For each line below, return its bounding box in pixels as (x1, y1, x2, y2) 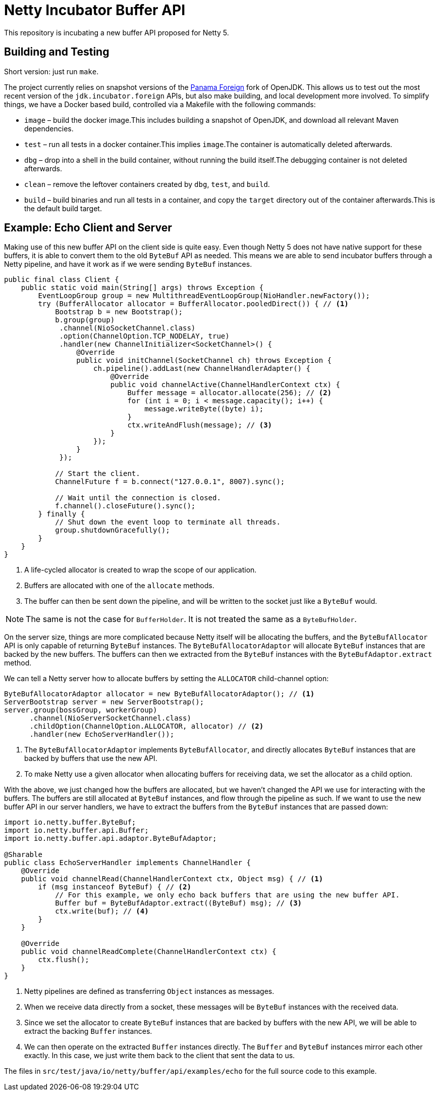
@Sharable (4, 850, 42, 859)
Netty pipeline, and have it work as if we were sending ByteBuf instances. (4, 260, 252, 269)
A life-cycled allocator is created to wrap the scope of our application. (24, 565, 257, 575)
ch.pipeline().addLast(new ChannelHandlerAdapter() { (93, 364, 310, 373)
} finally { (38, 510, 85, 518)
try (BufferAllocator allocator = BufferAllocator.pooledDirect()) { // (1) (38, 300, 349, 308)
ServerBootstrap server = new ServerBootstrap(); (4, 698, 204, 706)
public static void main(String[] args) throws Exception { (21, 283, 264, 292)
